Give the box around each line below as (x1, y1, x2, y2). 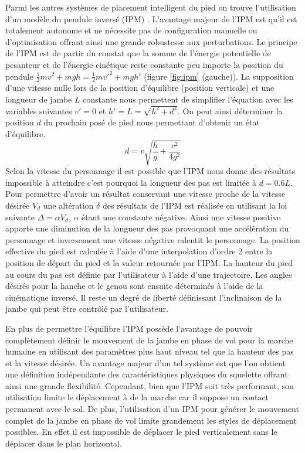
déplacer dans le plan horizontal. (5, 437, 122, 449)
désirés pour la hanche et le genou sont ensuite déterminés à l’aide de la (5, 280, 263, 292)
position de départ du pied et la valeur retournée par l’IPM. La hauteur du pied (5, 256, 293, 268)
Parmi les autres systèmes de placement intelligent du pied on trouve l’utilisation (5, 1, 296, 13)
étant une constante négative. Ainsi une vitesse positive (82, 210, 281, 223)
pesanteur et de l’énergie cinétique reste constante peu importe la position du (5, 58, 283, 70)
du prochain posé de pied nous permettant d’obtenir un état (43, 116, 260, 128)
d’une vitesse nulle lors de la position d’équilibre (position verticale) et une (5, 81, 274, 94)
